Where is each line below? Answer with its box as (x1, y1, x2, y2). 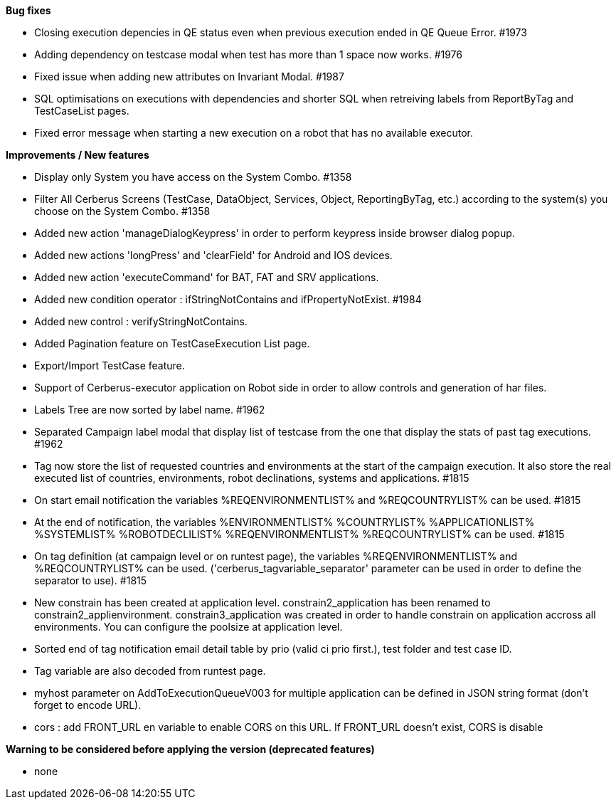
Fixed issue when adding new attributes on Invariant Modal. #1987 (34, 70, 344, 83)
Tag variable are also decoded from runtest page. (34, 665, 266, 677)
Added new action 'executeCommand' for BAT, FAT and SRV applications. (34, 271, 379, 283)
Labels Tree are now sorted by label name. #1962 (34, 404, 265, 416)
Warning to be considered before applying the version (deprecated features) (6, 743, 375, 755)
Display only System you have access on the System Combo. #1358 (34, 171, 352, 183)
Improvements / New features (6, 149, 149, 161)
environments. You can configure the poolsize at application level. (34, 621, 343, 633)
